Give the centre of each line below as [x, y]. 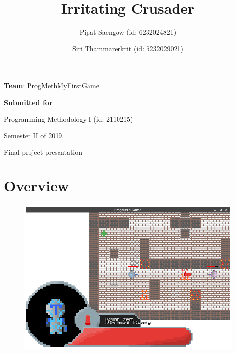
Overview [37, 186]
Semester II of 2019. [34, 135]
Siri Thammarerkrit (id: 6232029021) [128, 48]
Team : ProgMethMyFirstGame [52, 86]
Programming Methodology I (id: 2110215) [69, 119]
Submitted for [28, 102]
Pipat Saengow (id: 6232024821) [128, 32]
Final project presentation [43, 152]
